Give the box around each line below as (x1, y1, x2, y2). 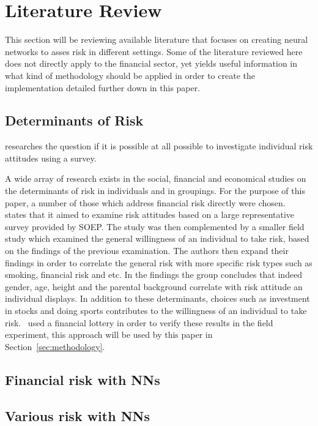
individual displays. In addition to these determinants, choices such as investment (5, 292, 310, 305)
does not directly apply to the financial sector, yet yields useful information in (5, 57, 298, 70)
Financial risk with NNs (5, 370, 160, 389)
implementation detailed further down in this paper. (5, 81, 201, 94)
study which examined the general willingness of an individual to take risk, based (5, 232, 309, 245)
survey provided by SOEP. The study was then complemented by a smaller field (5, 220, 305, 233)
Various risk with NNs (5, 406, 150, 425)
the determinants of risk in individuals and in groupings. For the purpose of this (5, 184, 305, 197)
